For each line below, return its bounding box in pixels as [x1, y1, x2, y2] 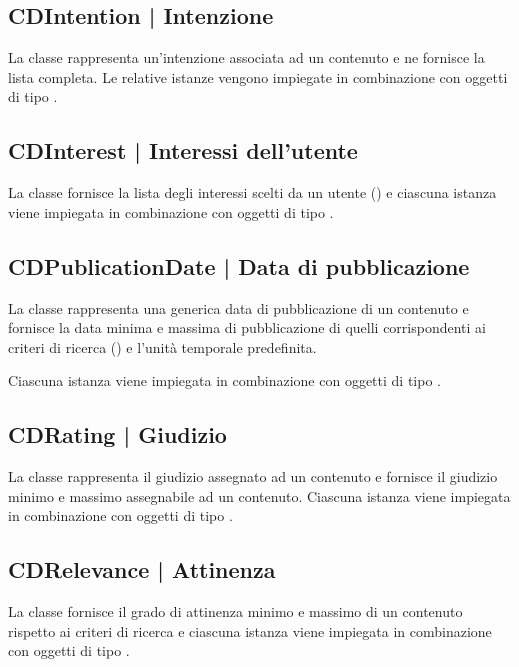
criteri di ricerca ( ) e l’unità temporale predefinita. [8, 336, 317, 357]
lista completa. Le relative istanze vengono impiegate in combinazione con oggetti [8, 66, 508, 87]
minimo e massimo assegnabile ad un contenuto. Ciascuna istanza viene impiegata [8, 485, 511, 506]
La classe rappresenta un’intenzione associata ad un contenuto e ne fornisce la [8, 47, 485, 68]
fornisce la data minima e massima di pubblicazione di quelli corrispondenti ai [8, 317, 487, 338]
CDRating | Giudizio [8, 419, 227, 450]
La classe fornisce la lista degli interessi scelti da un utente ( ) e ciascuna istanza [8, 182, 497, 203]
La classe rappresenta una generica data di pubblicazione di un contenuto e [8, 297, 469, 318]
